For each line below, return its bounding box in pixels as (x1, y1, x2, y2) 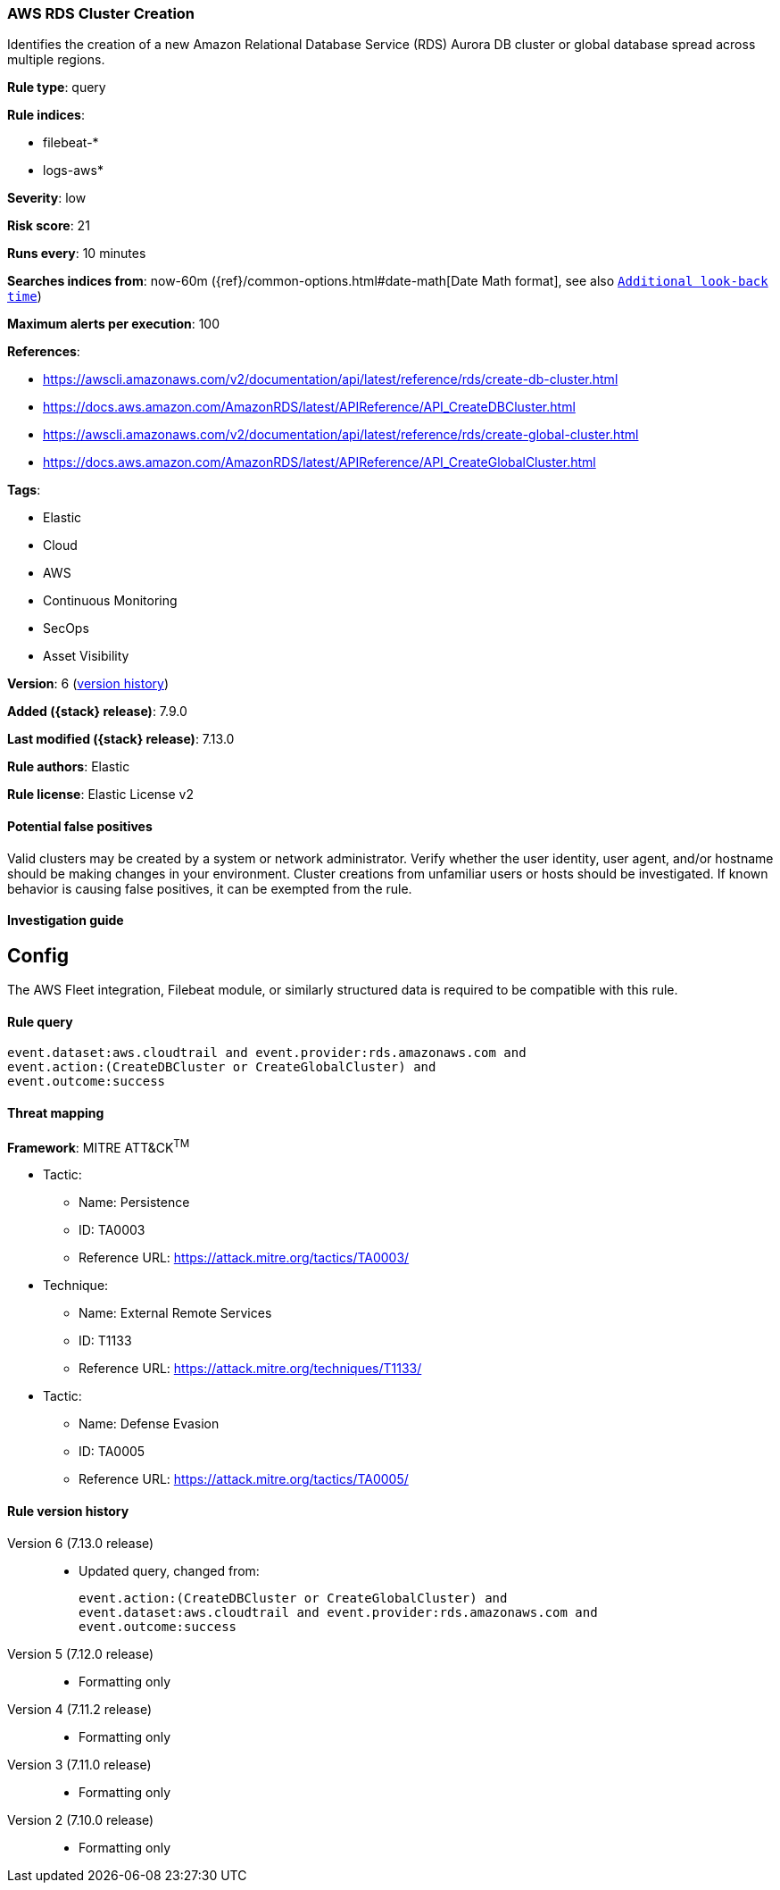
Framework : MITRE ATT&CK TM (7, 1136, 190, 1155)
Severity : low (7, 190, 87, 206)
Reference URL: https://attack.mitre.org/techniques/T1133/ (79, 1361, 422, 1377)
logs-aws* (43, 162, 104, 179)
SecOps (43, 620, 89, 637)
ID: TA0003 (79, 1222, 145, 1238)
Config (7, 944, 69, 967)
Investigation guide (7, 912, 124, 928)
